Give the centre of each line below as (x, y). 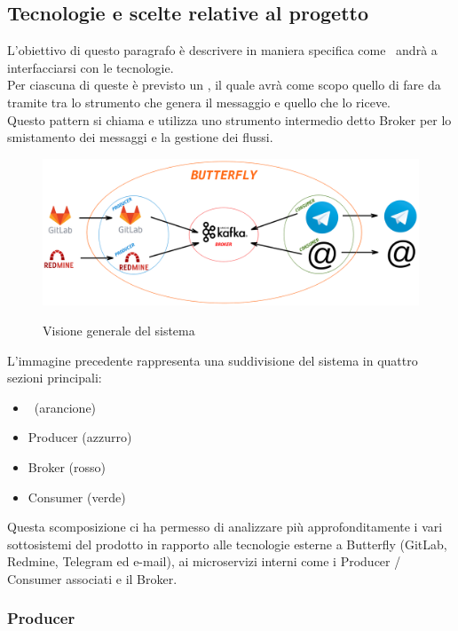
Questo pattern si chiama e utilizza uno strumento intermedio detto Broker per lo (229, 119)
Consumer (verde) (77, 497)
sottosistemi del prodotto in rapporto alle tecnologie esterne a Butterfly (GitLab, (227, 544)
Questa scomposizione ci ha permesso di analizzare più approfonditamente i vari (225, 527)
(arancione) (65, 407)
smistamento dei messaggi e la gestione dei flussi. (140, 137)
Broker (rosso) (67, 466)
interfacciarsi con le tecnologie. (91, 67)
